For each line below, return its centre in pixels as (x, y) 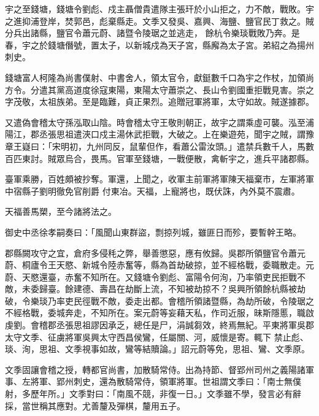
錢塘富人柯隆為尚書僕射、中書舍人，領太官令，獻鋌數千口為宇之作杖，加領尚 (159, 77)
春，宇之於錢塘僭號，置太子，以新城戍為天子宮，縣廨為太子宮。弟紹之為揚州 (159, 44)
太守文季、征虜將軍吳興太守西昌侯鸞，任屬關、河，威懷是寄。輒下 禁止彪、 (157, 337)
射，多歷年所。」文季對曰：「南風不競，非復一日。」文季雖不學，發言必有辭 (153, 394)
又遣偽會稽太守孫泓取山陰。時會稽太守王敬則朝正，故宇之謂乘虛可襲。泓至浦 (159, 122)
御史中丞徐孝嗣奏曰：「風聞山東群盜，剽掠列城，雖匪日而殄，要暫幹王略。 (153, 232)
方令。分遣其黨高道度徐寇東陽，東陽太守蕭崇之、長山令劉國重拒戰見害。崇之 (159, 89)
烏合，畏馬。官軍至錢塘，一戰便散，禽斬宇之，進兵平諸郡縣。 (189, 158)
